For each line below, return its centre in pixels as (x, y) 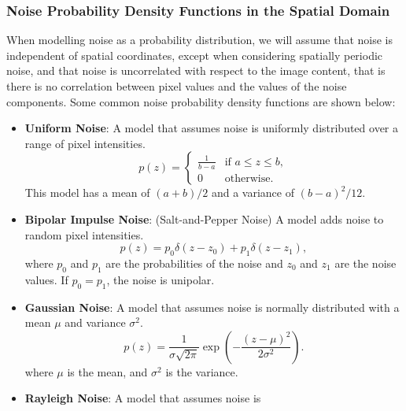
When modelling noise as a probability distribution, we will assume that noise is (200, 40)
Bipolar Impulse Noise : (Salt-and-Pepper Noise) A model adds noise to (204, 218)
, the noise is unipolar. (161, 279)
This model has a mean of (87, 193)
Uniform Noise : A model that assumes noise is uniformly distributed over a (212, 128)
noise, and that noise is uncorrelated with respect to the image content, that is (196, 70)
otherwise (247, 178)
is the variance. (202, 371)
